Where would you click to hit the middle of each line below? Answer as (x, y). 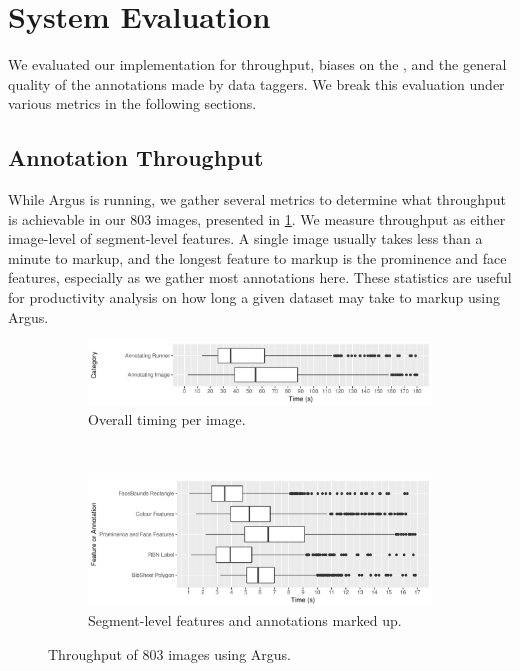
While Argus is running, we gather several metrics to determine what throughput (257, 199)
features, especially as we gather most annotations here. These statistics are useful (260, 277)
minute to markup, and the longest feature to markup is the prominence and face (257, 257)
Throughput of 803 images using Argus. (169, 653)
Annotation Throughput (136, 157)
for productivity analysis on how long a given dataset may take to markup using (254, 297)
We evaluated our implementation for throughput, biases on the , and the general (257, 64)
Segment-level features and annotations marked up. (245, 620)
